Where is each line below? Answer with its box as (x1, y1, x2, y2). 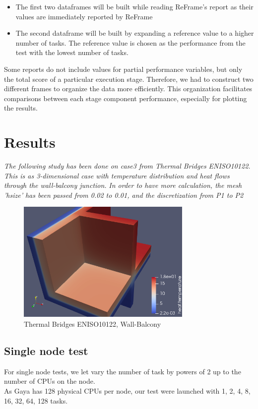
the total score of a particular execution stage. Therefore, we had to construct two (4, 73, 254, 84)
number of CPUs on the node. (4, 376, 95, 386)
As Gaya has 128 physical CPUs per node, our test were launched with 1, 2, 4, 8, (4, 386, 251, 396)
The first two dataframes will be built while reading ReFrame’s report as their (15, 1, 254, 11)
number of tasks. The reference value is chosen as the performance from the (15, 37, 246, 48)
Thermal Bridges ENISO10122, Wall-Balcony (24, 319, 161, 329)
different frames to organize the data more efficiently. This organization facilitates (4, 83, 253, 94)
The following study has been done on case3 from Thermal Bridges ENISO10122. (4, 161, 251, 171)
